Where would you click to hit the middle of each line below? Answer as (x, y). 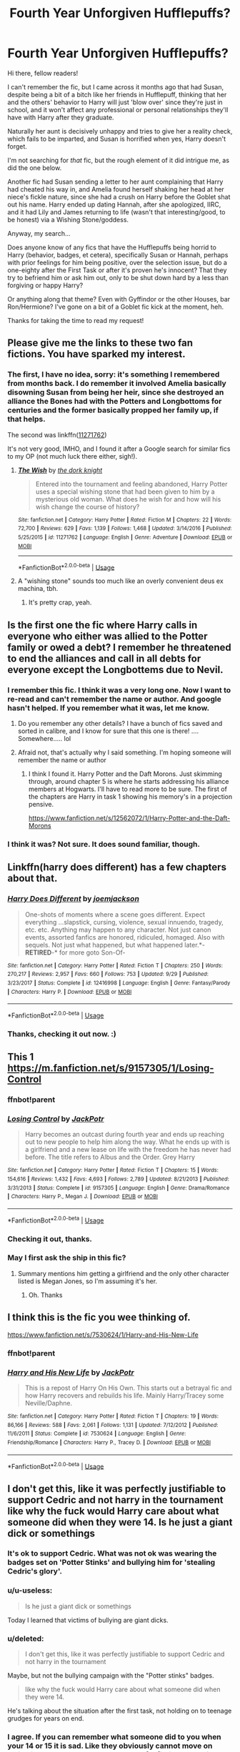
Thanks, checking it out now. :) (62, 1034)
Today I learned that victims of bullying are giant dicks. (88, 1620)
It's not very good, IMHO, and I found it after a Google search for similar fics (119, 449)
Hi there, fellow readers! (43, 73)
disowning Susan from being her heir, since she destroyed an (116, 392)
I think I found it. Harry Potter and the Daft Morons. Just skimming (125, 774)
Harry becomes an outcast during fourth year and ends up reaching (125, 1135)
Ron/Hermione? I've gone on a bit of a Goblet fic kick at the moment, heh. (116, 307)
